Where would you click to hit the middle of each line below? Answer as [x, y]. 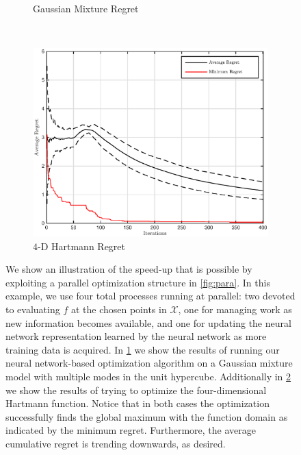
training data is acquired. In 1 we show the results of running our [143, 349]
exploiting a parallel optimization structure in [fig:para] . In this [138, 282]
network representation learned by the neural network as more [136, 336]
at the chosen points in [119, 309]
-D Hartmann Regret [82, 246]
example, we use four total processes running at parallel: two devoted [150, 296]
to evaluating [33, 309]
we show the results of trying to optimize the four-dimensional [136, 390]
